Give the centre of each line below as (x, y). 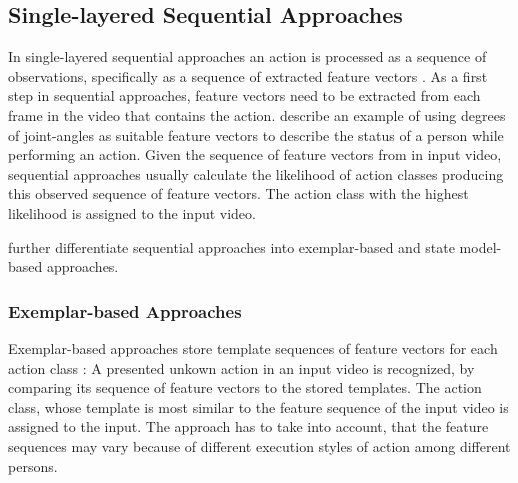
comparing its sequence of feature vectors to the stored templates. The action (245, 387)
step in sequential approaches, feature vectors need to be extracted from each (244, 95)
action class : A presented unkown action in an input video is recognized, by (241, 367)
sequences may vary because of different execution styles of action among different (259, 445)
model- (480, 246)
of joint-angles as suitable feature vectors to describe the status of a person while (256, 134)
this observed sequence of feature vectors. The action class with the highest (238, 193)
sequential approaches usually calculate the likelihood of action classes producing (256, 173)
